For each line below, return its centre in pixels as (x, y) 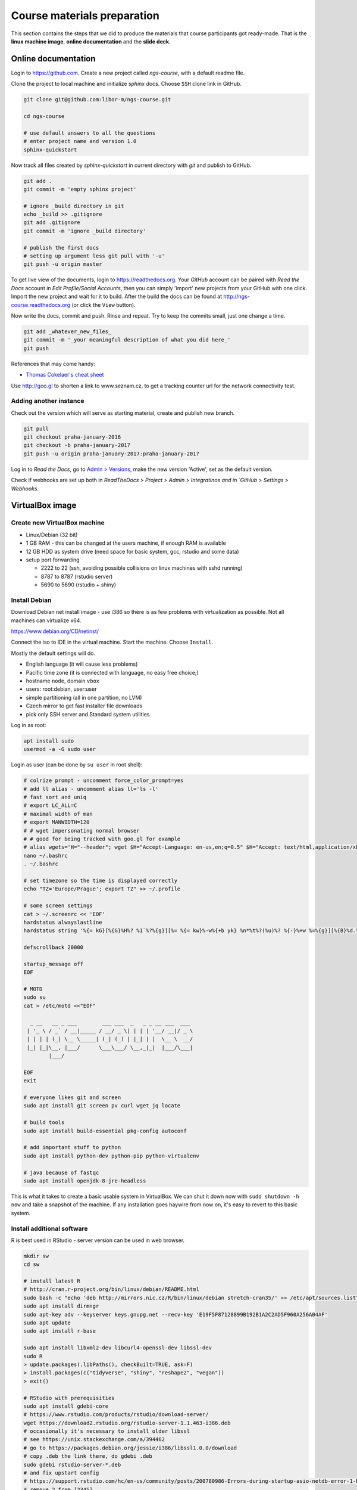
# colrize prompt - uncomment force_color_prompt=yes (104, 780)
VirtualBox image (44, 506)
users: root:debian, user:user (61, 689)
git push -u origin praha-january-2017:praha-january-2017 (111, 454)
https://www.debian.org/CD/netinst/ (55, 631)
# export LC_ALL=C (50, 805)
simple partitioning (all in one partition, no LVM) (84, 697)
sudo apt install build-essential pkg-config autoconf (105, 1131)
